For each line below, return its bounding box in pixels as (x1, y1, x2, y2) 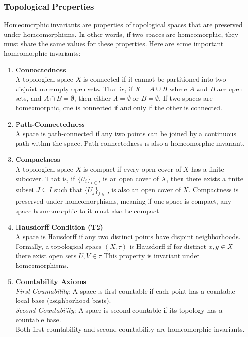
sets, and (15, 93, 42, 103)
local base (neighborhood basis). (15, 295, 111, 305)
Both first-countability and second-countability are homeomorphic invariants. (15, 324, 245, 334)
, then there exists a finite (166, 173, 243, 183)
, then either (74, 93, 111, 103)
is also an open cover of (111, 184, 181, 195)
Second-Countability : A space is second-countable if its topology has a (15, 305, 223, 315)
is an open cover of (103, 173, 159, 183)
